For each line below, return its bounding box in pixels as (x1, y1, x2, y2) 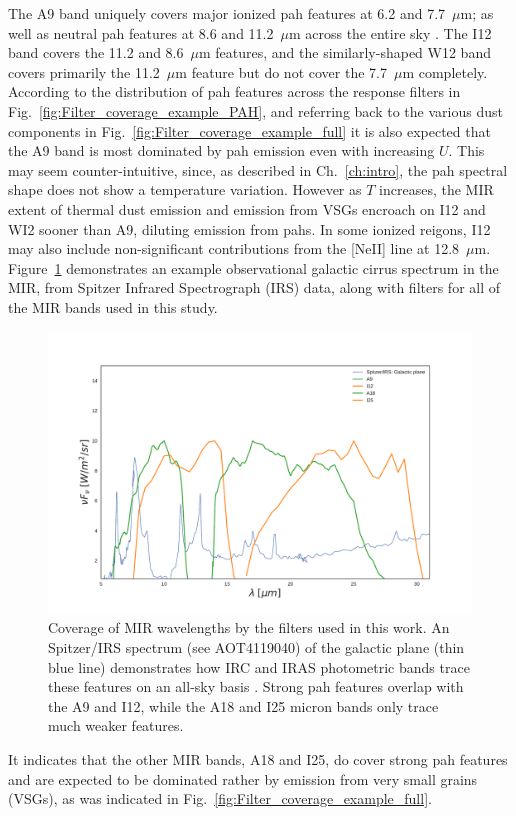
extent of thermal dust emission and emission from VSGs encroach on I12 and (8, 198, 486, 219)
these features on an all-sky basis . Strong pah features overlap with (48, 676, 464, 697)
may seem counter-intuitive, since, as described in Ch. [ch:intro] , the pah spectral (8, 159, 508, 180)
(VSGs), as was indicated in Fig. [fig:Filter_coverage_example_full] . (8, 788, 432, 809)
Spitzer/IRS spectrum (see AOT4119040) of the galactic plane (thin (48, 637, 465, 658)
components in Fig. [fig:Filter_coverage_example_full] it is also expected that (8, 120, 491, 141)
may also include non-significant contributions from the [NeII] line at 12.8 (8, 238, 460, 259)
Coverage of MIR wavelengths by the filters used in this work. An (48, 617, 450, 638)
